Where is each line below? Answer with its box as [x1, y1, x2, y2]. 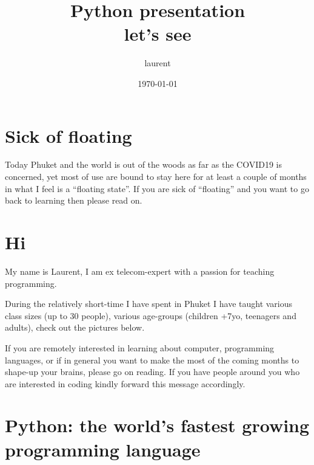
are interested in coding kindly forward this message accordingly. [5, 377, 246, 390]
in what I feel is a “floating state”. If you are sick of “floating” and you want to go [5, 182, 309, 195]
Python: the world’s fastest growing [5, 413, 310, 438]
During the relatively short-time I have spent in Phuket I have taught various [5, 297, 293, 310]
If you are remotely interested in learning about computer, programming [5, 341, 275, 354]
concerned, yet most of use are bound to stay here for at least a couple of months [5, 170, 307, 183]
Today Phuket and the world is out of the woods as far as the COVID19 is [5, 158, 282, 171]
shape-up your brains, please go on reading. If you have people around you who [5, 365, 300, 378]
